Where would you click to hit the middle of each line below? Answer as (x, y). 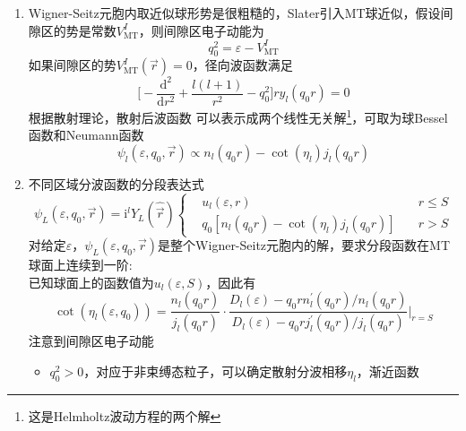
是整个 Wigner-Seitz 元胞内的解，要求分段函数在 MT (304, 245)
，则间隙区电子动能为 (201, 30)
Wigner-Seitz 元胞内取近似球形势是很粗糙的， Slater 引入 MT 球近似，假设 (234, 13)
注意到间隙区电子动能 (91, 341)
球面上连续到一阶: (80, 265)
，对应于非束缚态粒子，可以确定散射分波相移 (216, 371)
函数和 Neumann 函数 (86, 135)
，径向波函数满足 (242, 65)
